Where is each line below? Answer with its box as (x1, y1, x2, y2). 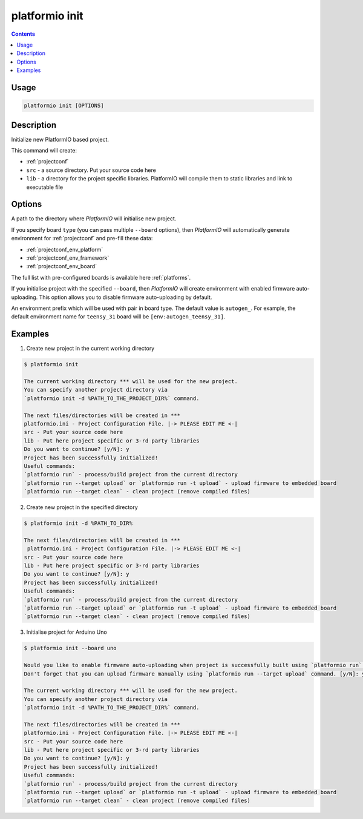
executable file (26, 183, 64, 191)
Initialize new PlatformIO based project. (11, 136, 109, 143)
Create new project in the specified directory (26, 504, 139, 511)
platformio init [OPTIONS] (24, 102, 104, 109)
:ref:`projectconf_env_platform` (26, 246, 103, 253)
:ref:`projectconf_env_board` (26, 263, 97, 270)
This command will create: (11, 147, 77, 154)
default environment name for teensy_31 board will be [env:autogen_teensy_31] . (11, 313, 226, 320)
